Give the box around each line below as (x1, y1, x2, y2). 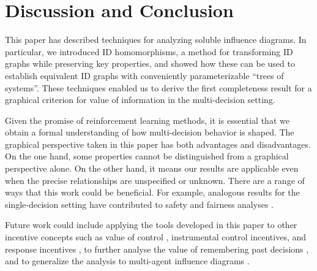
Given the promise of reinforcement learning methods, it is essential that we (5, 113, 289, 126)
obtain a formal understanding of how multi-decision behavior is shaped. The (5, 126, 294, 139)
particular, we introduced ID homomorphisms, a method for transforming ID (5, 45, 293, 58)
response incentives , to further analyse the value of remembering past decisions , (5, 242, 309, 255)
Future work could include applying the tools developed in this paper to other (5, 218, 297, 231)
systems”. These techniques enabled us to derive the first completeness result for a (5, 81, 312, 94)
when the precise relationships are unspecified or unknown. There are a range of (5, 174, 305, 186)
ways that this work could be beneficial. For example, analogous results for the (5, 186, 300, 199)
